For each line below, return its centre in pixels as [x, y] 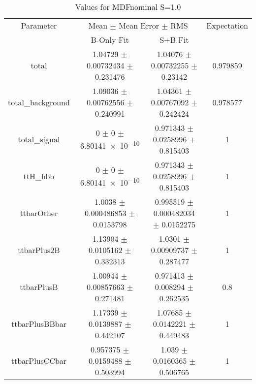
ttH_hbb [39, 176]
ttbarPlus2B [39, 250]
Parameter [39, 25]
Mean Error [139, 25]
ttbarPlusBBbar [39, 324]
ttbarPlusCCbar [39, 361]
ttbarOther [39, 213]
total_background [39, 102]
